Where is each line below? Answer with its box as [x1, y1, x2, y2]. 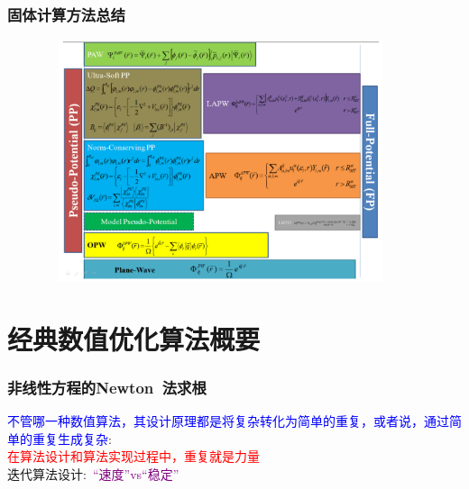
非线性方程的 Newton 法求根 [7, 376, 207, 398]
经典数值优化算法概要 [7, 320, 261, 357]
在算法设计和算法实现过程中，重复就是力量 [7, 447, 260, 466]
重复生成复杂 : [32, 429, 112, 448]
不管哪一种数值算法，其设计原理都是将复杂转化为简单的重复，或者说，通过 [7, 412, 449, 430]
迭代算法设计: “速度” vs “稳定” [7, 464, 179, 483]
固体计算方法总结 [7, 3, 125, 25]
